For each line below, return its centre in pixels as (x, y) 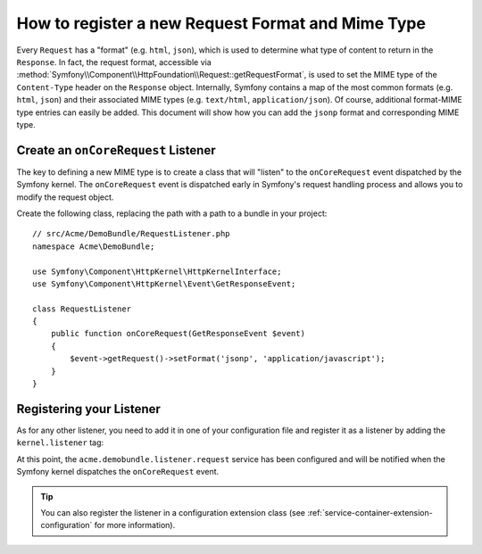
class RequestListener (82, 309)
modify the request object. (65, 197)
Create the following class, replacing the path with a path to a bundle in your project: (172, 213)
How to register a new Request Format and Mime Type (221, 23)
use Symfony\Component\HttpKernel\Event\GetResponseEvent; (164, 284)
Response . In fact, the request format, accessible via (114, 62)
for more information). (135, 525)
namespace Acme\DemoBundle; (94, 246)
